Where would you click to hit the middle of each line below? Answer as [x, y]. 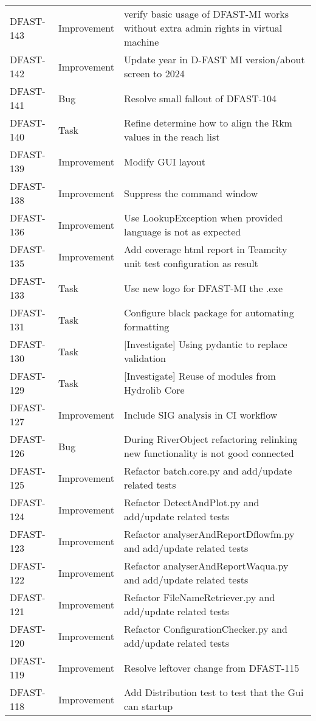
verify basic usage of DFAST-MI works [207, 14]
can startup [149, 706]
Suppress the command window [191, 193]
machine [142, 42]
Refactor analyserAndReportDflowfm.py [209, 534]
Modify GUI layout [165, 161]
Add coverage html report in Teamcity [206, 249]
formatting [147, 326]
